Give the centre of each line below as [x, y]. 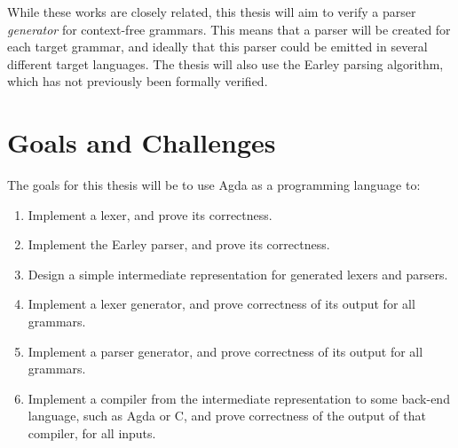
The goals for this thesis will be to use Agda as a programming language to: [214, 185]
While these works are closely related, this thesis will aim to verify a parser [212, 12]
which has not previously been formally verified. [138, 81]
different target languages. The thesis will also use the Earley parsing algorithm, [225, 63]
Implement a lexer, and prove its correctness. [150, 214]
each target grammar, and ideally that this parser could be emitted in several [217, 47]
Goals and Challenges [142, 142]
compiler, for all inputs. [92, 433]
